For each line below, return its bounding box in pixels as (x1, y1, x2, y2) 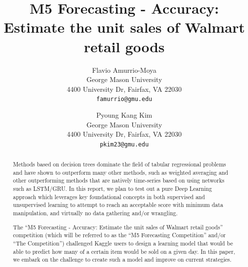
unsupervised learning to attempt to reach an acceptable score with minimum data (13, 201, 223, 209)
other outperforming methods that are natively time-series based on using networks (13, 176, 225, 185)
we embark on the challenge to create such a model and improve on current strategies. (13, 255, 232, 264)
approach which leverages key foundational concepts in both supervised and (13, 192, 205, 201)
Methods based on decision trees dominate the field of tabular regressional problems (13, 160, 226, 168)
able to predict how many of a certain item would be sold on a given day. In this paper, (13, 247, 235, 255)
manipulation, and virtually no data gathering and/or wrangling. (13, 209, 178, 217)
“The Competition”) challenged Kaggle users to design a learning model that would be (13, 239, 233, 247)
